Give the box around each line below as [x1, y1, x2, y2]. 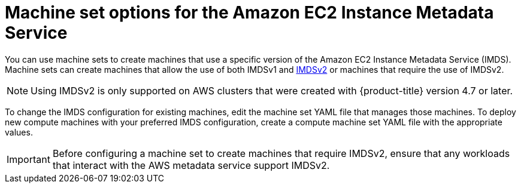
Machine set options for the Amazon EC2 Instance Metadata [5, 2, 494, 23]
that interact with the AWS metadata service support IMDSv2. [52, 159, 330, 171]
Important [7, 153, 50, 165]
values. [5, 127, 33, 137]
